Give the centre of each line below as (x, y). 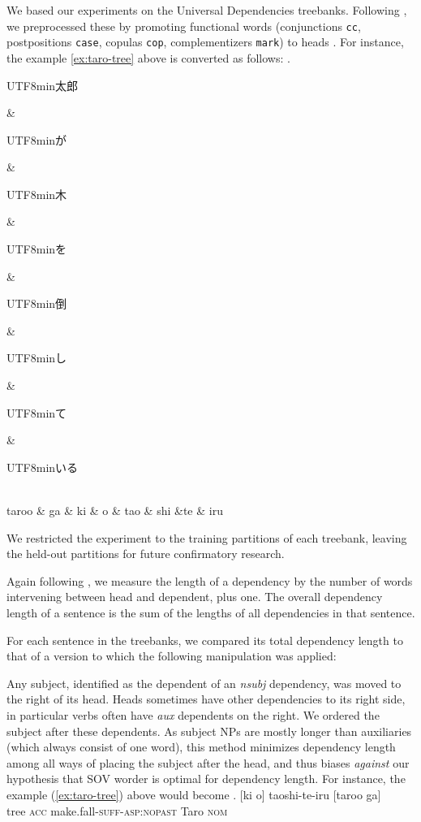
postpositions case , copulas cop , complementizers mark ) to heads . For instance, (205, 42)
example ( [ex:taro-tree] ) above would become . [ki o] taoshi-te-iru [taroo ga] (194, 794)
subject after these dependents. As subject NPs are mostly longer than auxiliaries (209, 731)
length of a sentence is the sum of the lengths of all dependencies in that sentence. (211, 612)
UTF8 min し (37, 358)
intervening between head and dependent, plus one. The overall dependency (195, 597)
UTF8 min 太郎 (43, 85)
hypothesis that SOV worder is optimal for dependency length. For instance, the (206, 779)
